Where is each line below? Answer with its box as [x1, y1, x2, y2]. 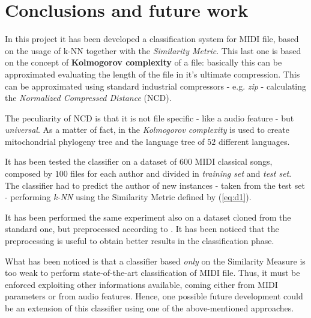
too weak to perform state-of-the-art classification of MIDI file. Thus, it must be [5, 266, 300, 279]
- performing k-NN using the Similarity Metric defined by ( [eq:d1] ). [5, 191, 252, 203]
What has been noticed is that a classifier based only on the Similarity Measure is [5, 254, 306, 267]
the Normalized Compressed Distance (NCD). [5, 91, 172, 104]
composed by [5, 167, 53, 180]
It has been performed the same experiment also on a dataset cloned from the [5, 210, 291, 223]
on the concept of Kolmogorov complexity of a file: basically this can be [5, 56, 282, 69]
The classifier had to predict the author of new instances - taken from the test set [5, 179, 305, 191]
